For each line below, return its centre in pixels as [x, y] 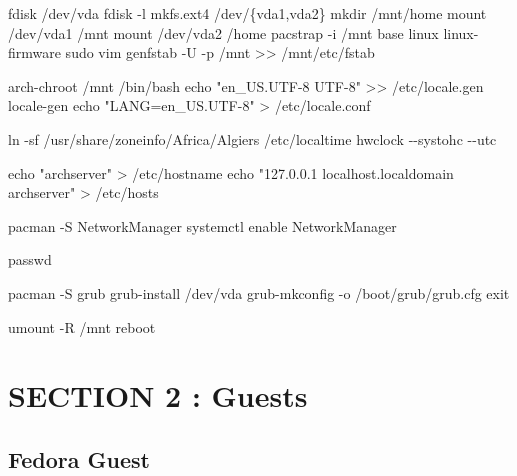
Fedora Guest [79, 458]
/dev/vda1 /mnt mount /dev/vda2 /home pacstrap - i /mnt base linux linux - [243, 32]
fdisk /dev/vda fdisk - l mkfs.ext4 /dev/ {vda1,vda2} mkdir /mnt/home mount [247, 13]
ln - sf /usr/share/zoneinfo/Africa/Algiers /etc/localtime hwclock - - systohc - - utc [252, 138]
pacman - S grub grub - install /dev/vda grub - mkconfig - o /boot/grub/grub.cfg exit [259, 292]
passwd [30, 259]
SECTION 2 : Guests [158, 395]
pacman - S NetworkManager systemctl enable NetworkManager [202, 225]
